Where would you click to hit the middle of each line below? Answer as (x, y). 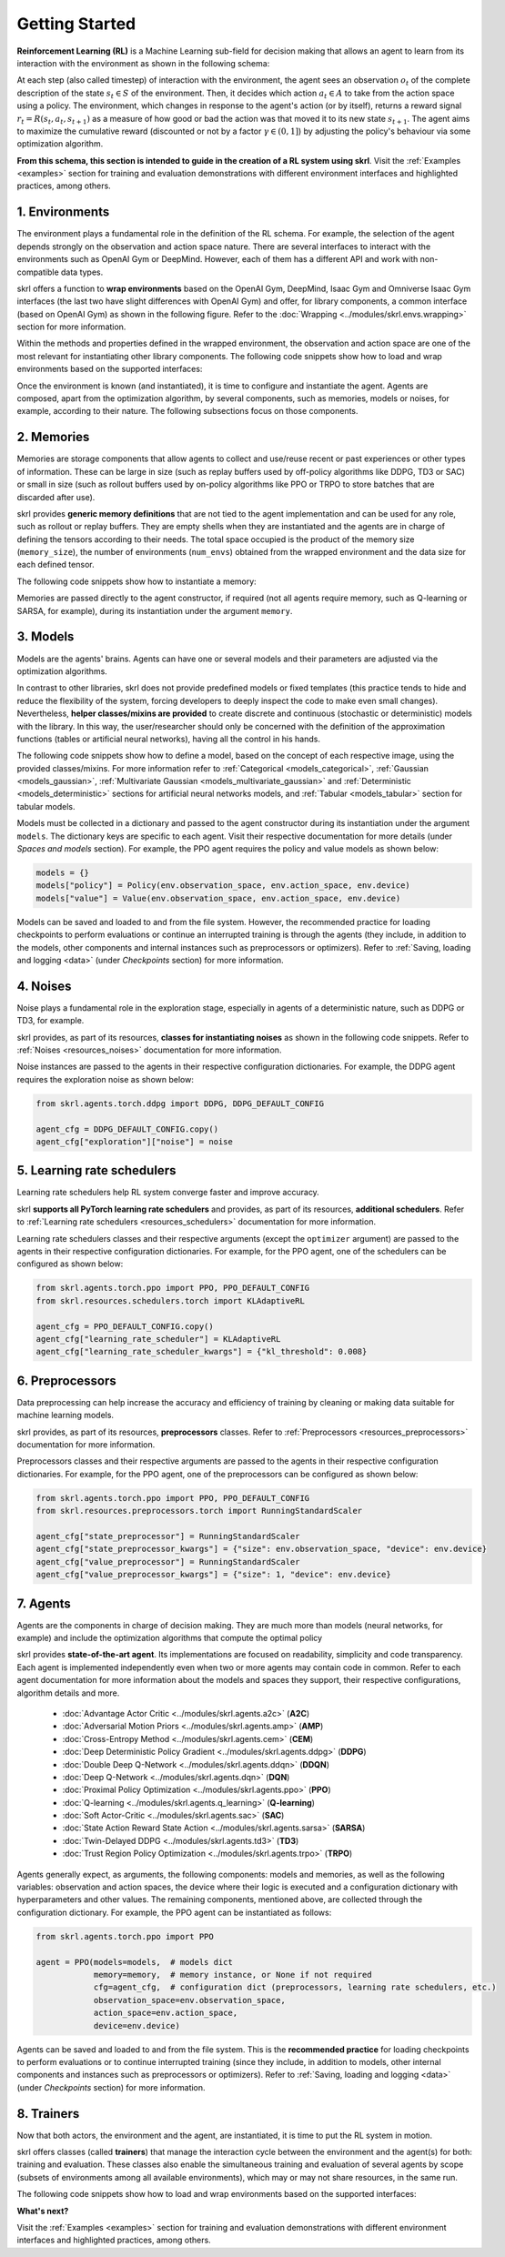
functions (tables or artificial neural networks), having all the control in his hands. (168, 739)
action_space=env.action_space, (166, 2013)
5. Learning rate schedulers (96, 1170)
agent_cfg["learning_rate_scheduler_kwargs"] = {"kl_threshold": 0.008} (202, 1352)
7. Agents (44, 1603)
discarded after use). (56, 497)
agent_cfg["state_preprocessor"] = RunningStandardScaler (168, 1536)
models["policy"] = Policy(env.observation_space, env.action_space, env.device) (223, 886)
